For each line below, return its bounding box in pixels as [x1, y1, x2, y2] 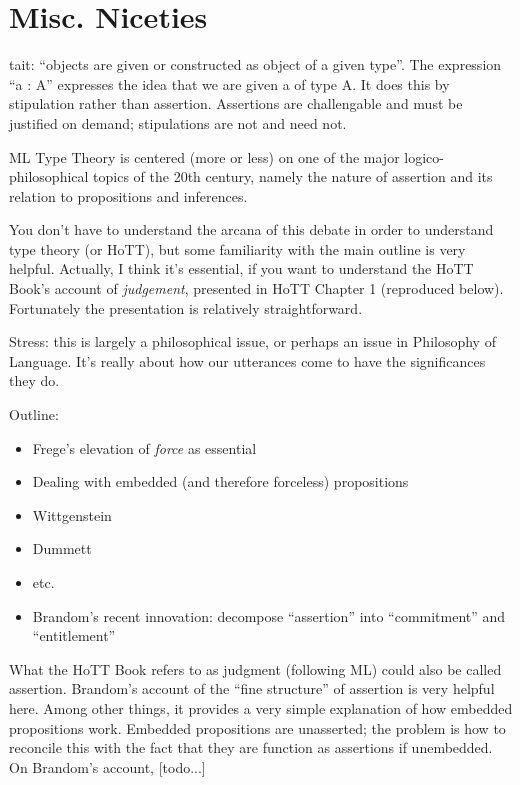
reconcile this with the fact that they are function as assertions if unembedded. [9, 737, 493, 758]
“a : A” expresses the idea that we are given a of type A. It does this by [9, 73, 450, 94]
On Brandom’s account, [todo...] [9, 756, 206, 777]
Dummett [32, 538, 92, 559]
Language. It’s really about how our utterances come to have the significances [9, 350, 486, 371]
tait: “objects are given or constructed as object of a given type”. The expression [9, 54, 502, 75]
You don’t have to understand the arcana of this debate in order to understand [9, 219, 494, 240]
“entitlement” [32, 625, 116, 646]
